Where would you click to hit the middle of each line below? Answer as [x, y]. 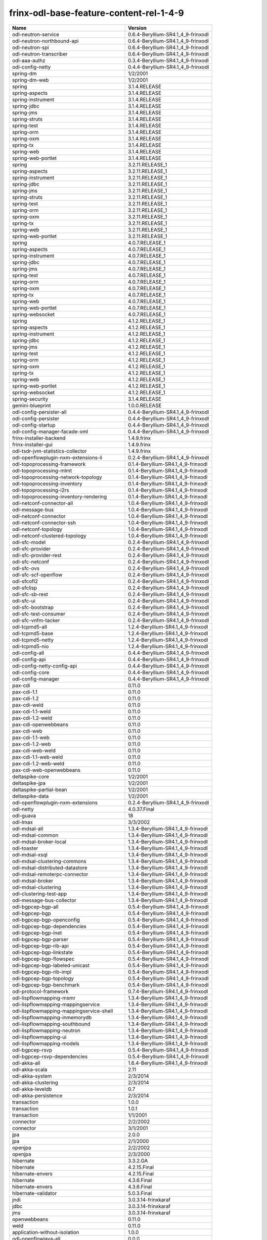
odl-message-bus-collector [44, 900]
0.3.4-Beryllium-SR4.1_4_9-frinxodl [168, 61]
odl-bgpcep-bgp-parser [40, 939]
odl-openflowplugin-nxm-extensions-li [57, 457]
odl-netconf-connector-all [43, 503]
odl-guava [24, 815]
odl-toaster [25, 848]
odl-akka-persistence [37, 1095]
